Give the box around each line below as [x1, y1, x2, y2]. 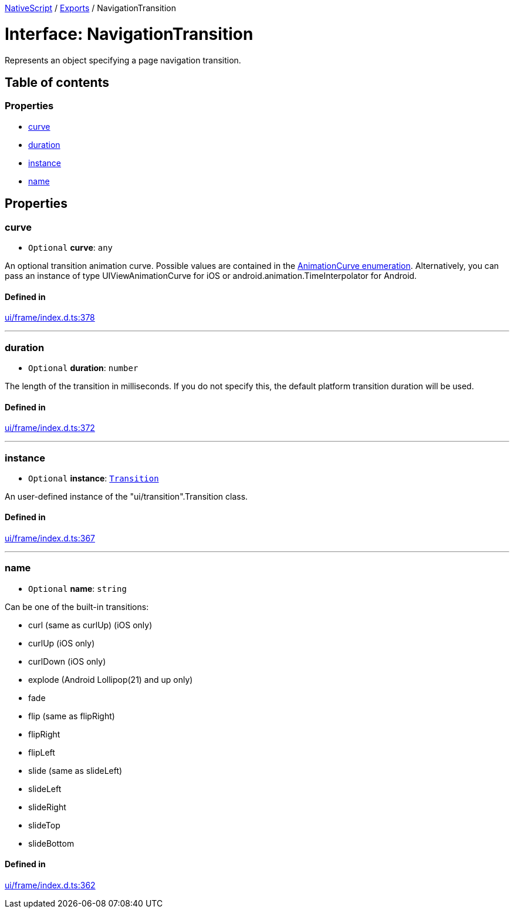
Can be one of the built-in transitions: [5, 601, 149, 612]
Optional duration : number [28, 362, 138, 373]
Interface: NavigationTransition [5, 23, 253, 44]
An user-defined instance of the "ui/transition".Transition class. [5, 491, 248, 501]
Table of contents [5, 75, 109, 90]
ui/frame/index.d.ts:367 [5, 533, 95, 544]
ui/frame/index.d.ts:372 [5, 423, 95, 433]
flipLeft [28, 747, 55, 757]
